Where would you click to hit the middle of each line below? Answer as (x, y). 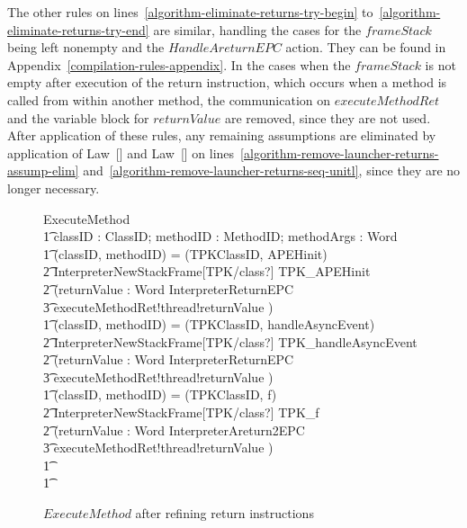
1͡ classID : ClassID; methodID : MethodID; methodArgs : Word (220, 236)
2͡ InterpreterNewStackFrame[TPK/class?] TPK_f (181, 412)
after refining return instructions (225, 513)
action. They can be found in (366, 47)
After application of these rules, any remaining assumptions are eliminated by (222, 135)
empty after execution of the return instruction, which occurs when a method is (227, 82)
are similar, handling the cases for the (257, 29)
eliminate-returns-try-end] (78, 29)
